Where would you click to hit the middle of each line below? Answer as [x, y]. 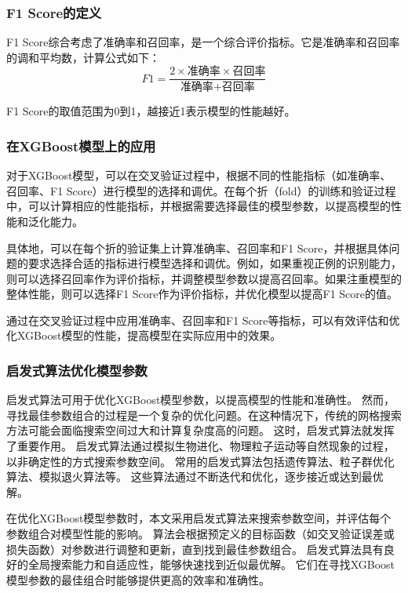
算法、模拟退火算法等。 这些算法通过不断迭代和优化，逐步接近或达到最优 [195, 477]
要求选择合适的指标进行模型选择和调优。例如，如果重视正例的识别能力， [215, 263]
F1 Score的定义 [54, 12]
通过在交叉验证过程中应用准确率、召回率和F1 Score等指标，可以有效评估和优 [203, 320]
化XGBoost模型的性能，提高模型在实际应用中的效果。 [144, 335]
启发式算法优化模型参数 [77, 370]
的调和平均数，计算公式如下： [83, 57]
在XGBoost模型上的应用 [81, 146]
